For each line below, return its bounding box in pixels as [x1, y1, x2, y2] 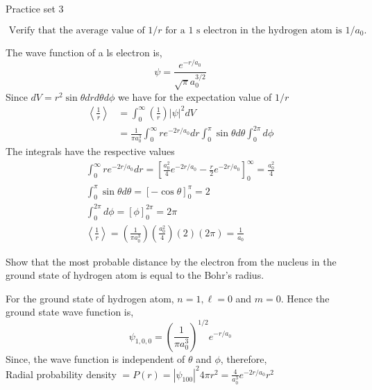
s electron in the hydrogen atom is [196, 25, 342, 35]
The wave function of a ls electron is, [6, 44, 162, 59]
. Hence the [280, 291, 330, 305]
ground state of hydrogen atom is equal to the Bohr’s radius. [6, 268, 264, 282]
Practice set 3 [6, 1, 64, 15]
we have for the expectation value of [117, 89, 272, 104]
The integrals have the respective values [6, 144, 175, 159]
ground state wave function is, [6, 304, 134, 319]
